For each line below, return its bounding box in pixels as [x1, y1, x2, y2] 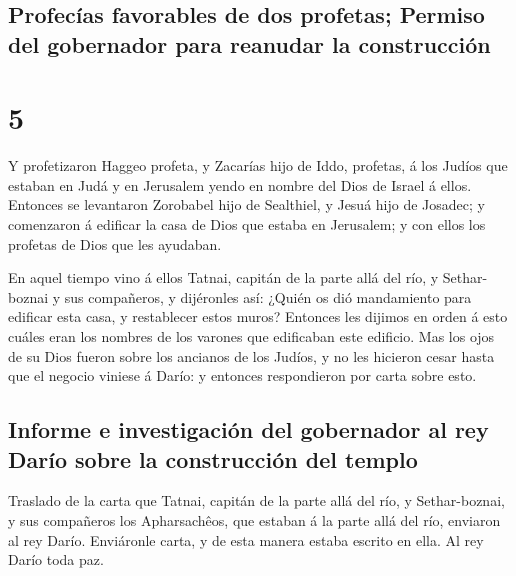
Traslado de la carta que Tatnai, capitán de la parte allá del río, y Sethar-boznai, [8, 490, 505, 511]
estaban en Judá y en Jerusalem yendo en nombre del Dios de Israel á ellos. [8, 174, 472, 195]
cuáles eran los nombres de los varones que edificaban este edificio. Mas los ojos [8, 326, 495, 347]
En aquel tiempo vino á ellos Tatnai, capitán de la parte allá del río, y [8, 267, 439, 288]
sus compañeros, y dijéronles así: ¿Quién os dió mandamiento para [64, 286, 472, 307]
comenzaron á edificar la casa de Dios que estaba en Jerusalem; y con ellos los [8, 214, 486, 235]
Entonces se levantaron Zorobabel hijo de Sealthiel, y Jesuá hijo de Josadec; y [8, 194, 485, 215]
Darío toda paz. [8, 549, 104, 570]
